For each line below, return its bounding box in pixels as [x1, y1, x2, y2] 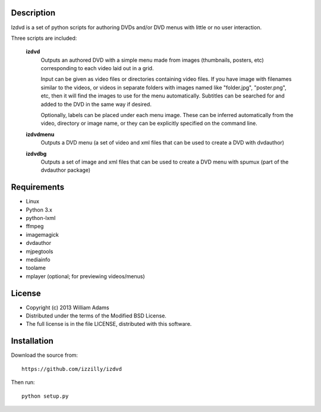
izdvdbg [26, 150, 47, 157]
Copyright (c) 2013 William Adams [26, 304, 109, 311]
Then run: [11, 379, 35, 386]
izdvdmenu [26, 131, 55, 138]
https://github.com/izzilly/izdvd [21, 366, 122, 372]
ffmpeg [26, 223, 44, 230]
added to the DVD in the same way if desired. [40, 100, 152, 108]
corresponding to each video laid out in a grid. [40, 65, 154, 72]
